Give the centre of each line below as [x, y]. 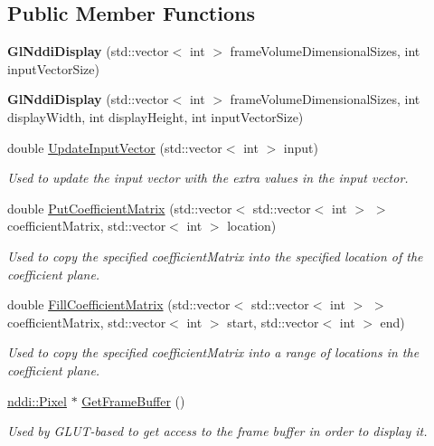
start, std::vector [273, 322]
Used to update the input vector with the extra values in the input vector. [208, 178]
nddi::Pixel [37, 400]
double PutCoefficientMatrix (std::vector [120, 208]
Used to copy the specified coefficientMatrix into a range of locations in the [213, 352]
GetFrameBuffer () [133, 400]
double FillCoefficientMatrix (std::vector [119, 304]
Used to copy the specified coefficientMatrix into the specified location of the [215, 256]
